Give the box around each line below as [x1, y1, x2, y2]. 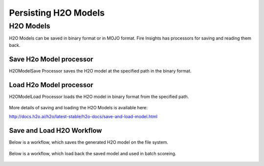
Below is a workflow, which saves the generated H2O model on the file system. [9, 140, 168, 145]
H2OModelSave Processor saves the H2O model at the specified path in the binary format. [9, 68, 192, 73]
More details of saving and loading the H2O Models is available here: [9, 104, 148, 110]
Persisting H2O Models [9, 7, 105, 18]
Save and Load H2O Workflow [9, 126, 102, 135]
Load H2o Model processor [9, 81, 93, 89]
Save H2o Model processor [9, 55, 93, 63]
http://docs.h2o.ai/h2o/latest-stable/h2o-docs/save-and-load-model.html [9, 114, 157, 119]
